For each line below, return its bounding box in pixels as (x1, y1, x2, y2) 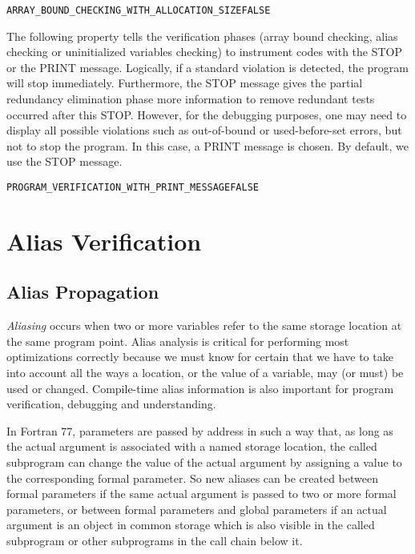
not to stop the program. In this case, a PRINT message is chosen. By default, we (6, 137, 409, 154)
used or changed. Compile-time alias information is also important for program (6, 379, 394, 396)
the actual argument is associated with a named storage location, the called (6, 438, 377, 455)
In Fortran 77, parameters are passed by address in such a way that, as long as (6, 422, 393, 439)
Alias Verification (6, 224, 202, 257)
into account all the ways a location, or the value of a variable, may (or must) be (6, 364, 404, 381)
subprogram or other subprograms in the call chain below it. (6, 532, 303, 548)
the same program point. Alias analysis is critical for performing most (6, 332, 349, 349)
